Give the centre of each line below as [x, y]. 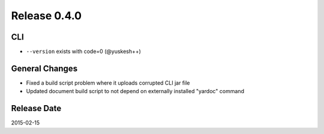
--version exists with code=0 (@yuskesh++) [83, 52]
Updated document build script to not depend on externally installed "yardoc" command [135, 91]
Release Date [36, 108]
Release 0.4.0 [46, 16]
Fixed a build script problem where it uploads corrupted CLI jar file [108, 83]
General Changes [44, 68]
